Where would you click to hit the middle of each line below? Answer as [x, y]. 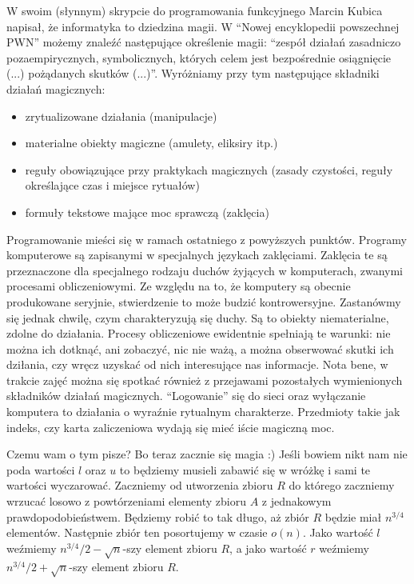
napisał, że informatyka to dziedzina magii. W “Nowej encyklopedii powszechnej [203, 26]
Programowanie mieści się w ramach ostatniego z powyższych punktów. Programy [207, 239]
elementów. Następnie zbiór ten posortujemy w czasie [137, 532]
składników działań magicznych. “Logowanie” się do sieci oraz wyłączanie [186, 396]
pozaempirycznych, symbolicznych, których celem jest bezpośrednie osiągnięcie [199, 57]
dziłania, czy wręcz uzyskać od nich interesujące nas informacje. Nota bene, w [197, 364]
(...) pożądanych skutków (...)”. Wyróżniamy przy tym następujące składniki [193, 73]
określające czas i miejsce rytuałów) [112, 185]
